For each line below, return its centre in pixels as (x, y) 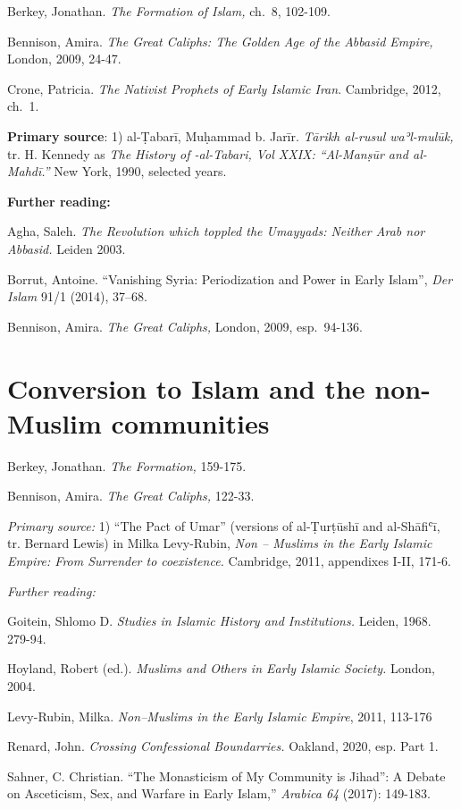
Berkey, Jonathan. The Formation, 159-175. (127, 465)
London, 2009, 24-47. (64, 59)
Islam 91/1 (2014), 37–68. (77, 296)
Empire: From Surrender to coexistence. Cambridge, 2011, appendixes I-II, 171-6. (229, 560)
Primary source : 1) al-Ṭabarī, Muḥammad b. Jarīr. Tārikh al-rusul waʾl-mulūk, (230, 135)
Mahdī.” (29, 171)
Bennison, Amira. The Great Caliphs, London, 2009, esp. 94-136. (185, 326)
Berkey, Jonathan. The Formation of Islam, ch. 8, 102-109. (169, 11)
